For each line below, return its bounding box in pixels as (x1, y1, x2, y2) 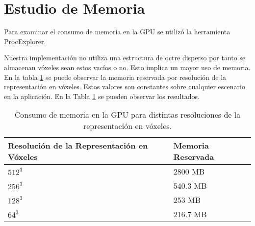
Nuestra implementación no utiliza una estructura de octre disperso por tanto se (4, 52, 246, 63)
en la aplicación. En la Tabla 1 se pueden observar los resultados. (4, 91, 200, 101)
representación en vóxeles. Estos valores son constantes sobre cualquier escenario (4, 81, 245, 92)
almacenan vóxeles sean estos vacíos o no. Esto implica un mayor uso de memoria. (4, 62, 251, 72)
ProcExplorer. (4, 36, 46, 46)
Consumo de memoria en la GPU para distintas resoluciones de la (14, 109, 241, 121)
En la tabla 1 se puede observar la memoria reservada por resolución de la (4, 72, 227, 82)
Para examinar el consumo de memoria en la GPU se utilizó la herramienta (4, 26, 230, 37)
